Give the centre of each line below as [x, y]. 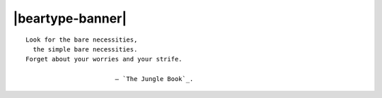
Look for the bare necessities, [82, 39]
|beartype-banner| [70, 18]
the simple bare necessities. [85, 49]
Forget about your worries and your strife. [104, 59]
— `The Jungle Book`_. [154, 79]
